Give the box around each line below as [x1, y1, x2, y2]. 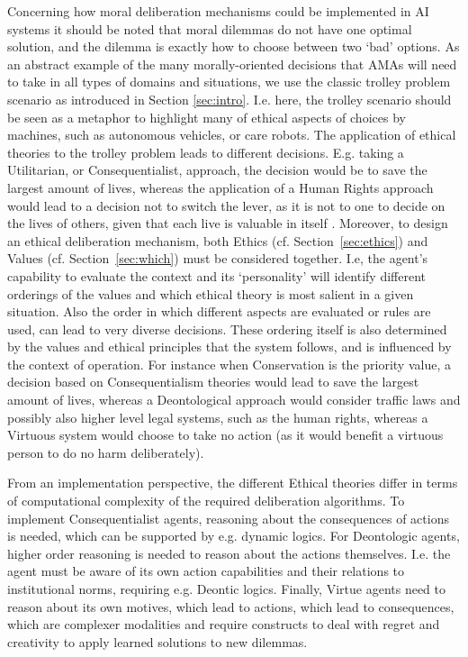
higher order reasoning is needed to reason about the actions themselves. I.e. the [7, 543, 451, 562]
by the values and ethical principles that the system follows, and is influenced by [7, 337, 452, 356]
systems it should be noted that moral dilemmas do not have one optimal [7, 19, 412, 38]
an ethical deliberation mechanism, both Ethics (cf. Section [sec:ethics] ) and [7, 231, 428, 250]
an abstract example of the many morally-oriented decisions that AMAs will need [7, 54, 457, 73]
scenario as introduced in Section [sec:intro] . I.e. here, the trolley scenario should [7, 89, 452, 108]
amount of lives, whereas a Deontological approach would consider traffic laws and [7, 390, 461, 409]
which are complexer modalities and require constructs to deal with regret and [7, 615, 440, 634]
